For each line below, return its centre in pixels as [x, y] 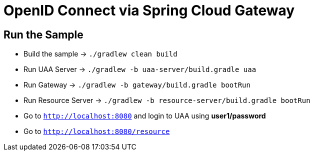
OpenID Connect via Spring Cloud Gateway [149, 10]
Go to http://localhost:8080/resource [97, 131]
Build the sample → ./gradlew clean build [100, 54]
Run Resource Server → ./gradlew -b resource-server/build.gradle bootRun [167, 100]
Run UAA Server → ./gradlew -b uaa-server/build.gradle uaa [140, 69]
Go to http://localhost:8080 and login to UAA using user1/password [145, 116]
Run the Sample [43, 34]
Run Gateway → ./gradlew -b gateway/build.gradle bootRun [137, 85]
